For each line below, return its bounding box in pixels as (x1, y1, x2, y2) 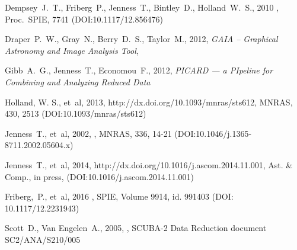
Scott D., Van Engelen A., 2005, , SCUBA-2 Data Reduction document (5, 222, 267, 234)
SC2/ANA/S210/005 (5, 233, 81, 245)
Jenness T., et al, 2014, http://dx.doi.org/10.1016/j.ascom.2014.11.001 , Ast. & (5, 158, 293, 171)
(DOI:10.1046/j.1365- (174, 127, 252, 139)
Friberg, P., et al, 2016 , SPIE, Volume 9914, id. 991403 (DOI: (5, 190, 234, 203)
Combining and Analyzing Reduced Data (5, 75, 151, 88)
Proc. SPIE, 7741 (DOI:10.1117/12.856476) (5, 12, 163, 25)
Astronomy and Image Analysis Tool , (5, 44, 139, 56)
